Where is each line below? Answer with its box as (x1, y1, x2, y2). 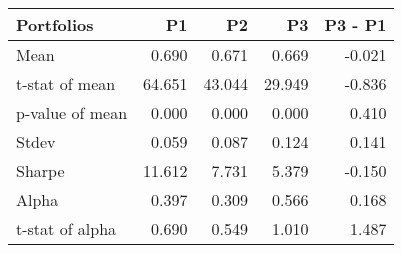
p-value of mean (16, 101, 128, 124)
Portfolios (16, 13, 94, 36)
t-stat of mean (16, 72, 116, 95)
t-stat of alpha (16, 217, 117, 240)
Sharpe (16, 159, 65, 182)
